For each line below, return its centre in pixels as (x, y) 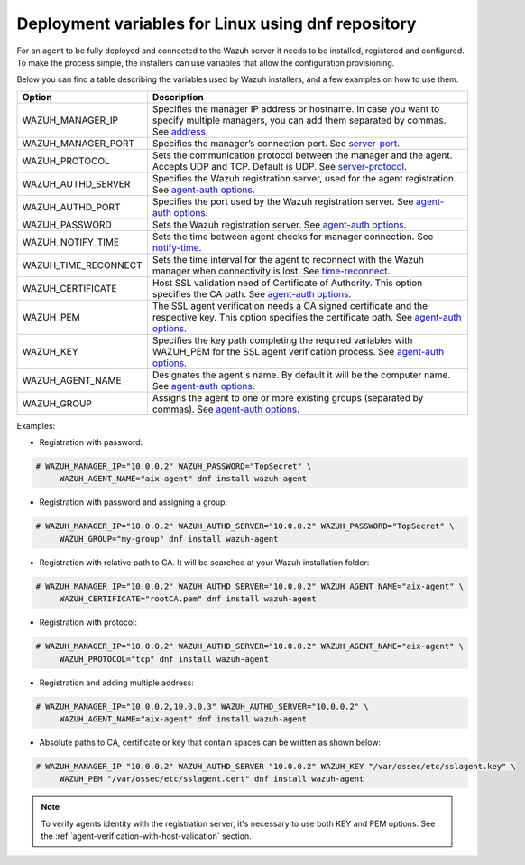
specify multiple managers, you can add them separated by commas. (299, 120)
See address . (180, 131)
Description (178, 97)
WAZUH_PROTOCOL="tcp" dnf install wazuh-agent (164, 659)
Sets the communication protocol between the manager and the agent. (302, 155)
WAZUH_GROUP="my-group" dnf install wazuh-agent (169, 539)
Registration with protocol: (88, 622)
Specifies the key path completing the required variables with (282, 340)
